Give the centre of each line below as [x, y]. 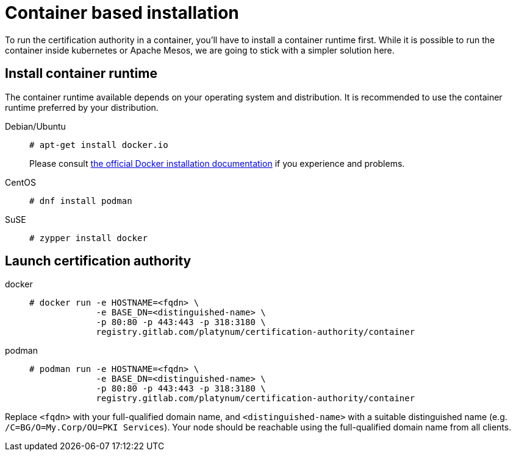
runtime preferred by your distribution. [82, 107]
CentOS [20, 182]
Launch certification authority [98, 261]
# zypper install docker [88, 238]
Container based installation [122, 13]
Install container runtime [81, 74]
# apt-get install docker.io [99, 145]
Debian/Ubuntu [35, 126]
